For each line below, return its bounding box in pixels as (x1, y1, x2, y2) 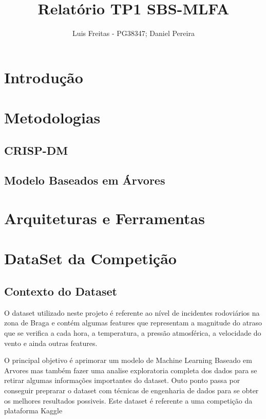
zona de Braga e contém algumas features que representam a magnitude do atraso (4, 317, 262, 328)
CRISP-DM (4, 142, 68, 158)
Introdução (4, 66, 83, 87)
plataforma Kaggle (4, 405, 63, 416)
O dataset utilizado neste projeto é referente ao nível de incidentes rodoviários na (4, 307, 260, 318)
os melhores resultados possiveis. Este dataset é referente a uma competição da (4, 395, 253, 406)
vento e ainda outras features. (4, 337, 98, 348)
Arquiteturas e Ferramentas (4, 208, 205, 229)
